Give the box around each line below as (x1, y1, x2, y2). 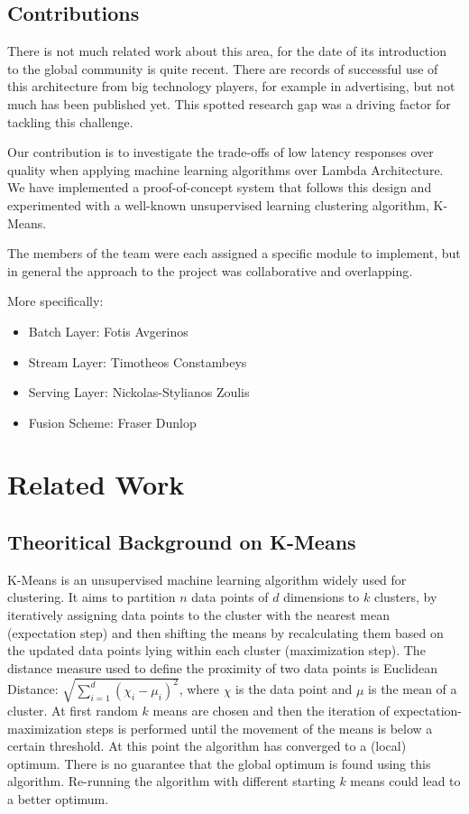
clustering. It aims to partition (7, 587, 176, 606)
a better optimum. (7, 789, 109, 808)
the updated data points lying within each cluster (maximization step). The (7, 641, 426, 660)
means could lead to (350, 772, 461, 791)
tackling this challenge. (7, 112, 133, 131)
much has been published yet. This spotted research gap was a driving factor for (7, 94, 451, 113)
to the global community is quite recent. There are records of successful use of (7, 59, 438, 78)
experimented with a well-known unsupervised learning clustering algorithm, (7, 195, 429, 214)
